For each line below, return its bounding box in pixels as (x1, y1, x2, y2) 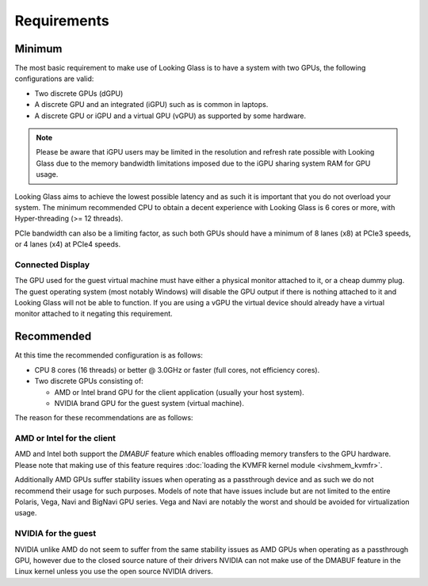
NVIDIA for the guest (14, 528, 97, 539)
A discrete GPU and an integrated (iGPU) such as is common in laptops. (34, 100, 269, 109)
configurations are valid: (14, 74, 94, 83)
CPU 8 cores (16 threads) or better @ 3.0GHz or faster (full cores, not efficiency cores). (34, 365, 320, 374)
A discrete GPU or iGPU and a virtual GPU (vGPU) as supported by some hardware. (34, 111, 307, 121)
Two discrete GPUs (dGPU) (34, 88, 124, 98)
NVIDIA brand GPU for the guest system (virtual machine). (54, 398, 245, 408)
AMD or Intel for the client (14, 433, 117, 444)
